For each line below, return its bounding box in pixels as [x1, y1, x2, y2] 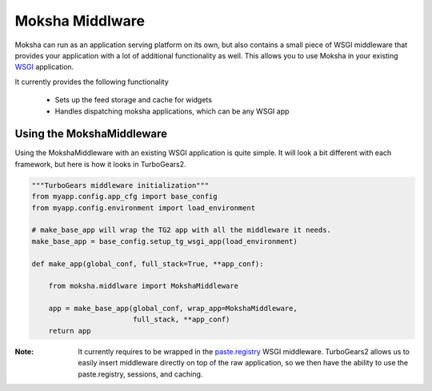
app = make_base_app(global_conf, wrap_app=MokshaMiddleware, [48, 304, 298, 313]
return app [48, 326, 91, 335]
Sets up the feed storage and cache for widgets [54, 95, 212, 105]
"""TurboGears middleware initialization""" [31, 181, 210, 190]
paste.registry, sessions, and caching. [78, 369, 203, 379]
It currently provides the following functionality [14, 77, 170, 86]
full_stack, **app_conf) [132, 315, 230, 324]
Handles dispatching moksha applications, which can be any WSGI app [54, 106, 290, 116]
